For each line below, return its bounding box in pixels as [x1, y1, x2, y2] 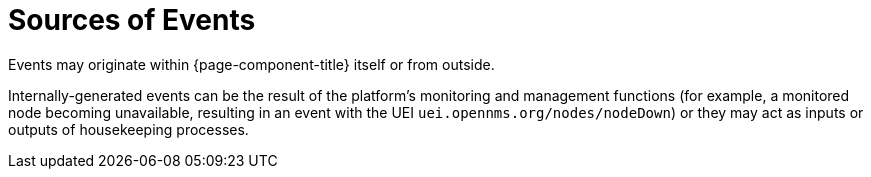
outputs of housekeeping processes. [8, 120, 249, 138]
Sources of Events [8, 3, 256, 37]
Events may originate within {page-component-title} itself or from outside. [8, 55, 495, 73]
